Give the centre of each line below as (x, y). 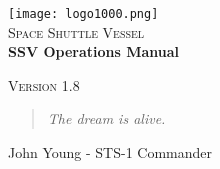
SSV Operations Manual (94, 51)
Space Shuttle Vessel (76, 31)
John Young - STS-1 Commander (110, 152)
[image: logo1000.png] (83, 14)
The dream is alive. (106, 118)
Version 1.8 (44, 84)
